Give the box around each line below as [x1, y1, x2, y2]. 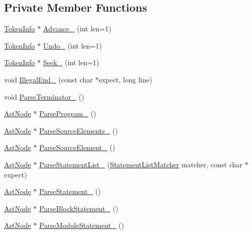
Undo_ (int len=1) [43, 40, 102, 51]
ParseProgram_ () [39, 108, 96, 119]
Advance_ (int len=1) [43, 23, 112, 34]
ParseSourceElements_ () [39, 125, 118, 135]
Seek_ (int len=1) [43, 57, 99, 68]
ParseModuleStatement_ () [39, 220, 124, 230]
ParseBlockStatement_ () [39, 203, 119, 213]
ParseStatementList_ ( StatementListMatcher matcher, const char [39, 159, 243, 169]
